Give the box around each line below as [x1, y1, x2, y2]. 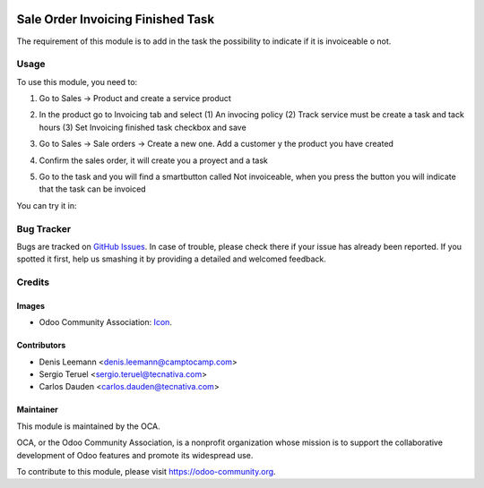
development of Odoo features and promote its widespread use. [16, 449, 254, 460]
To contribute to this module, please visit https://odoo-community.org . [16, 467, 277, 476]
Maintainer [16, 404, 58, 415]
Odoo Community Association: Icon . [39, 317, 172, 328]
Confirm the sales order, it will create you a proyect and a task [39, 155, 269, 166]
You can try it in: [16, 200, 77, 210]
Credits [16, 276, 49, 288]
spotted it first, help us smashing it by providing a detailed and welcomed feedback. [16, 253, 326, 264]
